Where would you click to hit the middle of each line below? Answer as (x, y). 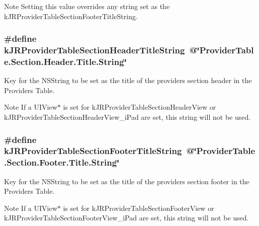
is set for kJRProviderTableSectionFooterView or (139, 208)
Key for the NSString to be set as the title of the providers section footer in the (127, 181)
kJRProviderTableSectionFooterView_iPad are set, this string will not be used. (126, 218)
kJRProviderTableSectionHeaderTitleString (95, 50)
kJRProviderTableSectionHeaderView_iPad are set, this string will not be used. (127, 117)
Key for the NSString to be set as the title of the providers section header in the (128, 80)
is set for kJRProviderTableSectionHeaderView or (140, 107)
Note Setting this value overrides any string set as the (87, 6)
